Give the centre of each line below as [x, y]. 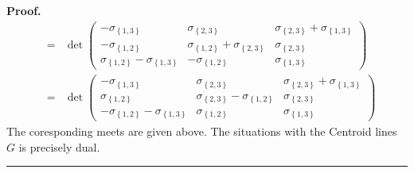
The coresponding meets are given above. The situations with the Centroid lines [202, 131]
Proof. [24, 10]
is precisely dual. [59, 146]
